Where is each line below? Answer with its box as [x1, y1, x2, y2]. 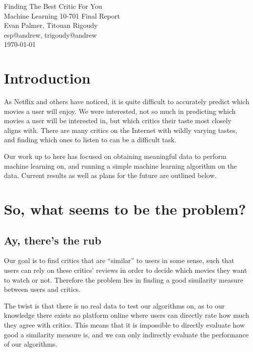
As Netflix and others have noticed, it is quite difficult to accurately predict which [4, 96, 250, 107]
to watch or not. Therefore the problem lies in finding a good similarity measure [4, 274, 243, 285]
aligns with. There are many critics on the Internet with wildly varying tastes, [4, 125, 237, 135]
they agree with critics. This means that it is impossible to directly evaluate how [4, 319, 245, 330]
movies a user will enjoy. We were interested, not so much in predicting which [4, 106, 236, 116]
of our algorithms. [4, 339, 58, 349]
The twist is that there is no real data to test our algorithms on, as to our [4, 300, 225, 310]
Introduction [4, 68, 91, 88]
